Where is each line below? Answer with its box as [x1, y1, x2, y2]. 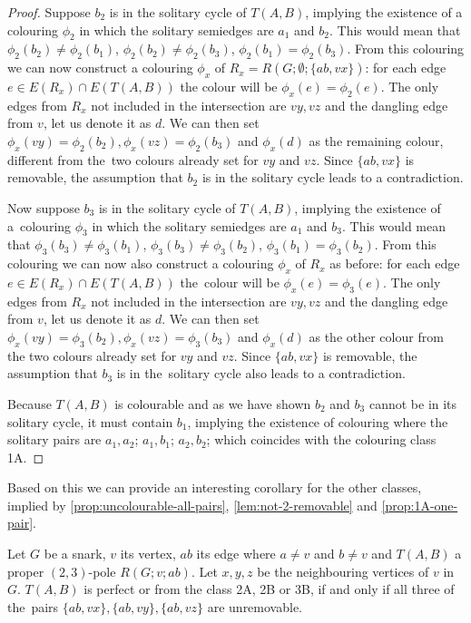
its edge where [196, 544, 276, 563]
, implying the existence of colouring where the [187, 412, 448, 431]
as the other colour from [309, 326, 444, 346]
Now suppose [7, 198, 80, 217]
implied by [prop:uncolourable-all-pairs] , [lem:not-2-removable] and [7, 495, 378, 514]
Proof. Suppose [7, 3, 91, 21]
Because [7, 394, 52, 413]
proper [7, 561, 44, 580]
